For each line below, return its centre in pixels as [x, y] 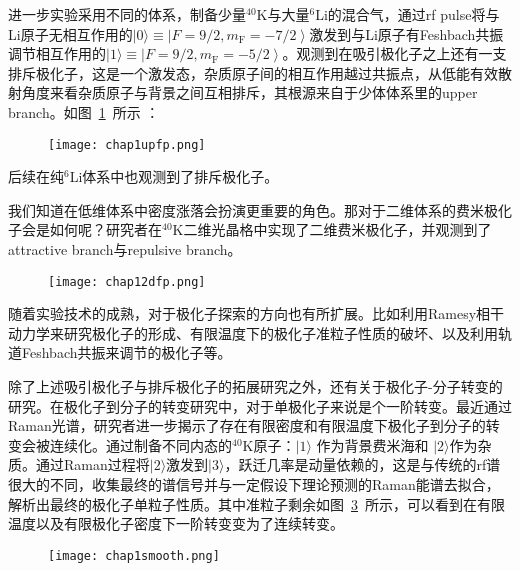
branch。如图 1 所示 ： [84, 111]
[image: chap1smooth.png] [134, 555]
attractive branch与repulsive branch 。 [125, 249]
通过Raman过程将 [92, 464]
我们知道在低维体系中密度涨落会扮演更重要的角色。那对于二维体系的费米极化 [260, 209]
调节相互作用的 [57, 53]
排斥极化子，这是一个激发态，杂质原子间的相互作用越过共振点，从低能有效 [253, 72]
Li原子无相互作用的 [70, 33]
